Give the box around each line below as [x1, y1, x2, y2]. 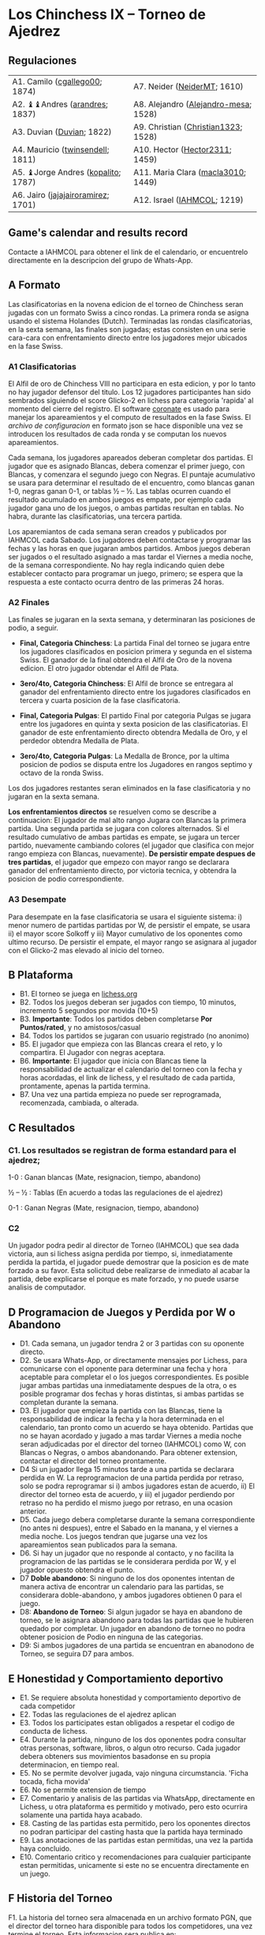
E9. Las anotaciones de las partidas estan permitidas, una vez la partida [19, 1835, 254, 1844]
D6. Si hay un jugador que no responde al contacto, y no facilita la [19, 1548, 234, 1558]
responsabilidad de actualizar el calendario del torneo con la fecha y [19, 1065, 243, 1074]
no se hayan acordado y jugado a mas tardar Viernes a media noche [19, 1431, 242, 1441]
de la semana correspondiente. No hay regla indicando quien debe [8, 560, 225, 570]
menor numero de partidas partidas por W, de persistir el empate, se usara [8, 920, 251, 930]
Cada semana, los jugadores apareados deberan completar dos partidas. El [8, 452, 254, 462]
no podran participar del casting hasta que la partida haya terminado [19, 1827, 243, 1836]
